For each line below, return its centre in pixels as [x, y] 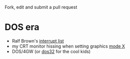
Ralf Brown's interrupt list [38, 41]
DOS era [22, 27]
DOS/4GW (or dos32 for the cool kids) [51, 51]
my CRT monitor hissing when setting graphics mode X [68, 46]
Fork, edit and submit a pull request [41, 7]
